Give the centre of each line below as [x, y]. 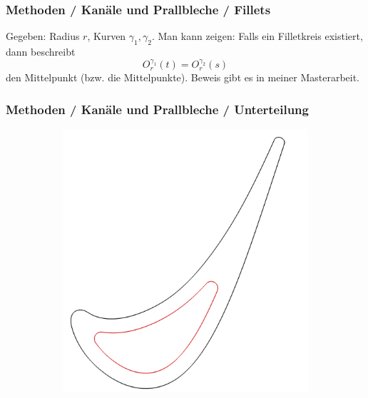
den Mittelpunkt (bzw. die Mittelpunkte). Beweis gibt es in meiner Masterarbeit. [183, 77]
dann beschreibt [41, 52]
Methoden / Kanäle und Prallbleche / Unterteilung [157, 109]
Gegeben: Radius [43, 36]
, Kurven [107, 36]
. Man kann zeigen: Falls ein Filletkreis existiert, [257, 36]
